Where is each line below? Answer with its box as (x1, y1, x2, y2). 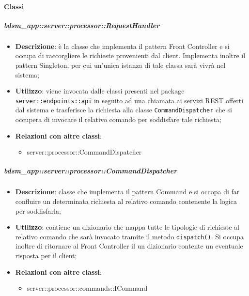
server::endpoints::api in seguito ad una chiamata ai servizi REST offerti (15, 95, 244, 105)
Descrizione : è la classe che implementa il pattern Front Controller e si (15, 41, 230, 51)
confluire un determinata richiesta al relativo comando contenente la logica (15, 196, 237, 206)
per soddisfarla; (15, 205, 61, 216)
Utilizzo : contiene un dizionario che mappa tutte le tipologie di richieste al (15, 222, 239, 232)
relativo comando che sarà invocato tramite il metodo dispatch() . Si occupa (15, 231, 244, 241)
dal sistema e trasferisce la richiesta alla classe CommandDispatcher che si (15, 105, 232, 115)
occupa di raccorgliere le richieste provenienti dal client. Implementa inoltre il (15, 50, 246, 61)
